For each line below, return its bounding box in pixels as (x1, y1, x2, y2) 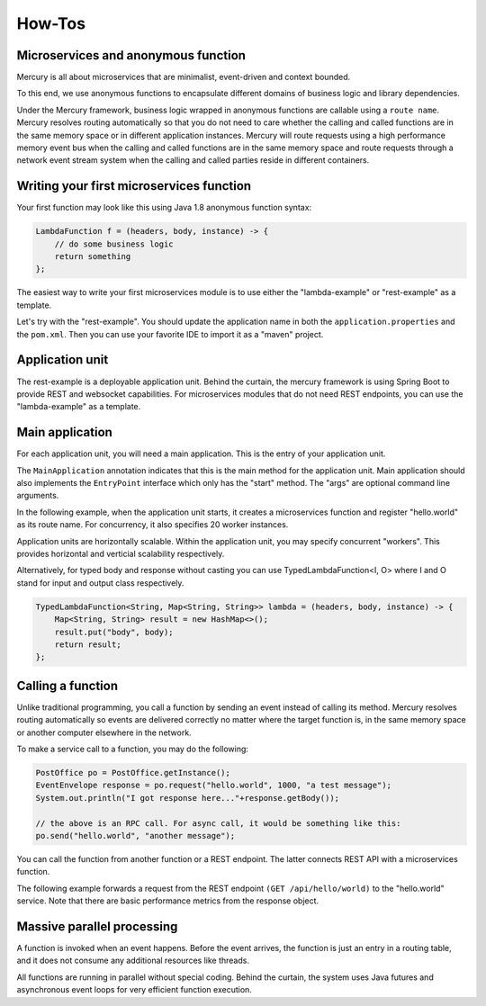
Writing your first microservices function (16, 178, 252, 193)
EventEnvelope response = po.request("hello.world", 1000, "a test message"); (35, 780, 391, 791)
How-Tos (16, 13, 85, 33)
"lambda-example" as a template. (16, 401, 141, 412)
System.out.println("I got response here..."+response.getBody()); (35, 793, 340, 803)
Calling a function (16, 678, 119, 693)
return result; (54, 639, 121, 650)
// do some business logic (54, 238, 175, 249)
